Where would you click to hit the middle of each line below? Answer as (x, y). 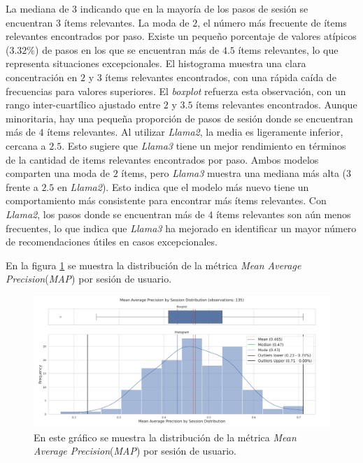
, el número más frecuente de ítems (272, 22)
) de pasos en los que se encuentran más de (127, 49)
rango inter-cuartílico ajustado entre (83, 105)
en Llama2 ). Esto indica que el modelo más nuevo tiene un (183, 186)
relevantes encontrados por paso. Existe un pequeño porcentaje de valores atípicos (181, 36)
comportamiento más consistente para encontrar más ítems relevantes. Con (166, 200)
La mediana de (37, 8)
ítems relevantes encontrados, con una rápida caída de (221, 77)
